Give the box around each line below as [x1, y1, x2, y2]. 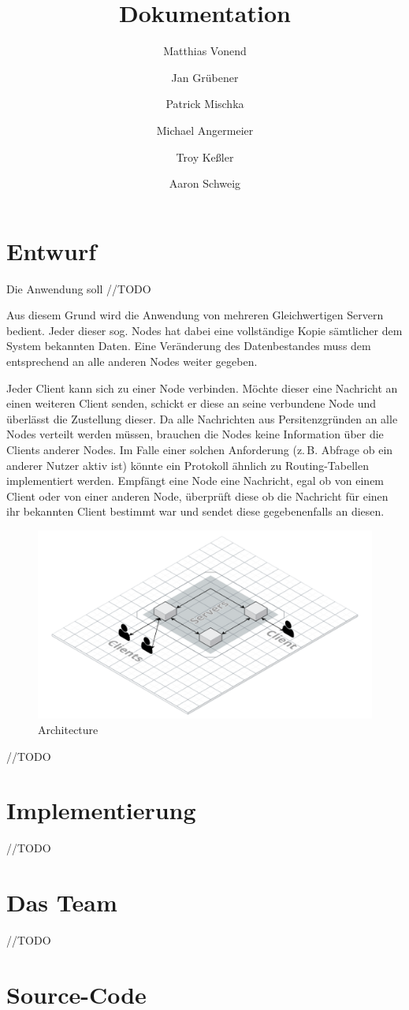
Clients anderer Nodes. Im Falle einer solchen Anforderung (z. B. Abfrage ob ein [6, 441, 393, 457]
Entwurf [6, 234, 97, 266]
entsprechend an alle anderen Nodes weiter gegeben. [6, 353, 258, 369]
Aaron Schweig [169, 175, 241, 192]
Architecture [38, 721, 99, 738]
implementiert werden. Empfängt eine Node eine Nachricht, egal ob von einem [6, 472, 385, 489]
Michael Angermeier [156, 121, 254, 138]
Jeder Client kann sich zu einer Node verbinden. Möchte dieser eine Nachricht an [6, 379, 398, 396]
